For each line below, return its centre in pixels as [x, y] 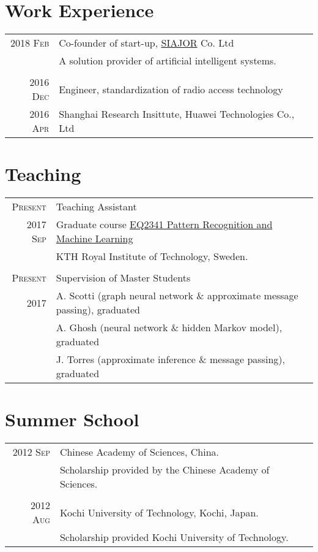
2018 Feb [30, 43]
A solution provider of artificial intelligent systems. [168, 61]
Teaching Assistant [96, 207]
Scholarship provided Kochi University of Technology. [174, 537]
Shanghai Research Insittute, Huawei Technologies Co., [177, 114]
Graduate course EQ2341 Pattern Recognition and [164, 224]
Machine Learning [94, 239]
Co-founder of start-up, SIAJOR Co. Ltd [146, 43]
